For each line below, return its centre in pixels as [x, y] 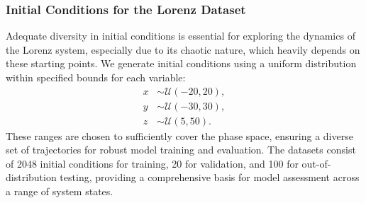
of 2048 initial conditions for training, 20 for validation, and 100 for [152, 163]
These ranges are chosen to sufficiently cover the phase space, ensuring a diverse [179, 135]
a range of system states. [60, 191]
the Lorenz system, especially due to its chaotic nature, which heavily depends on [183, 49]
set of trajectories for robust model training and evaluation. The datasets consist [181, 150]
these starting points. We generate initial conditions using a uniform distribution [181, 63]
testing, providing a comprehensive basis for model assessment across [210, 177]
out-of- [316, 163]
